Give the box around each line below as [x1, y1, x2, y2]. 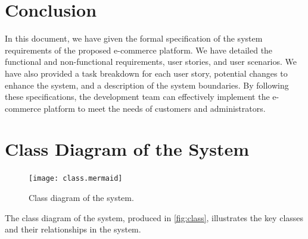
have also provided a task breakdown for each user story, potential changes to [5, 67, 288, 79]
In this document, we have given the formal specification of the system [5, 32, 263, 45]
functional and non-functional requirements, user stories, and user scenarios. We [5, 55, 297, 68]
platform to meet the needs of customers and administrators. [43, 102, 266, 114]
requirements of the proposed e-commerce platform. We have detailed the [5, 43, 273, 56]
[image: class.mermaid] [29, 174, 123, 183]
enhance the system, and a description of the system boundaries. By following [5, 78, 289, 91]
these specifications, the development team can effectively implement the [5, 90, 270, 103]
